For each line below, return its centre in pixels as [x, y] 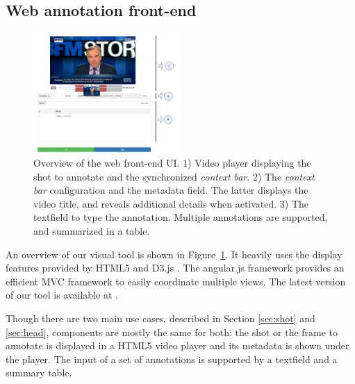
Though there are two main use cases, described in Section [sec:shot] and [160, 318]
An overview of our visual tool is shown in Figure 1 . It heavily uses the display [174, 254]
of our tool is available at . [62, 295]
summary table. [39, 373]
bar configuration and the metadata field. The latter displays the [171, 190]
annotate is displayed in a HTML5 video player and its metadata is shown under [177, 345]
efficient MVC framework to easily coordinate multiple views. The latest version [176, 281]
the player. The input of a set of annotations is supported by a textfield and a [172, 359]
